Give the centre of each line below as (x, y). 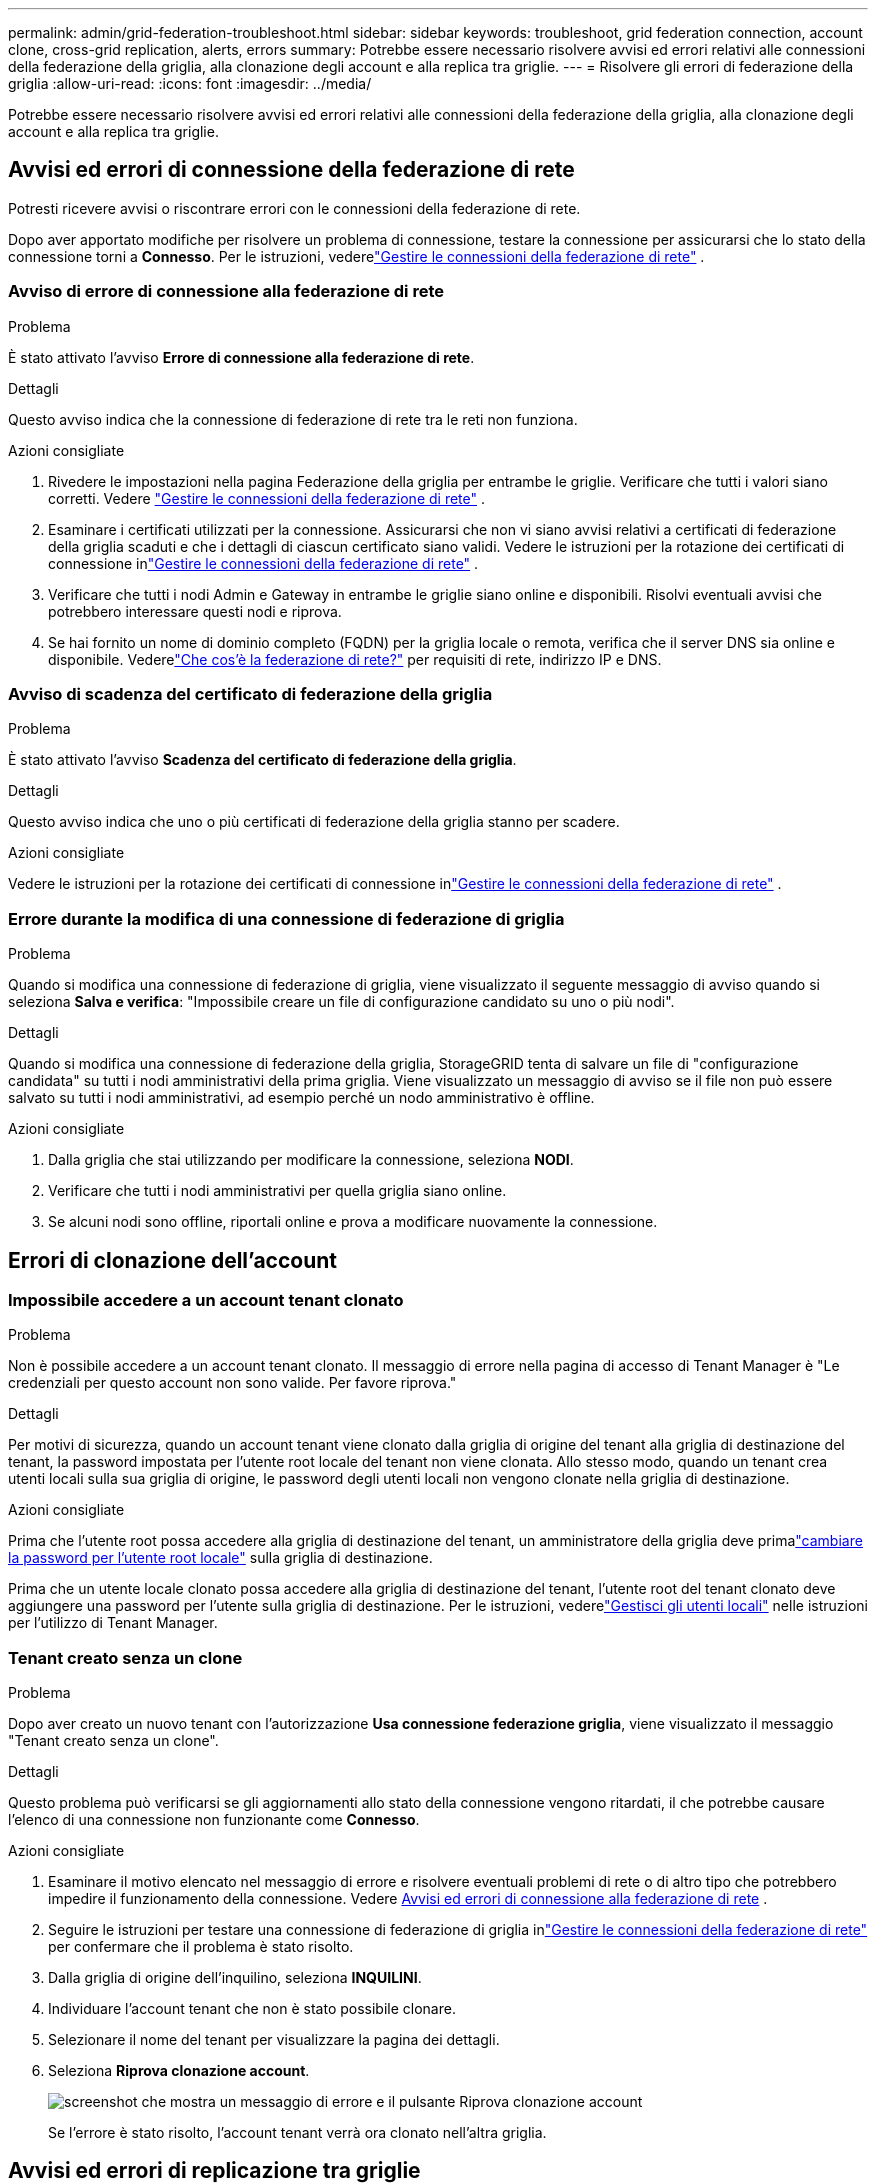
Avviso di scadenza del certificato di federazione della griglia (250, 693)
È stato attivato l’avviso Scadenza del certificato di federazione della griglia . (262, 760)
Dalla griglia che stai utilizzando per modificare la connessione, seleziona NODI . (311, 1160)
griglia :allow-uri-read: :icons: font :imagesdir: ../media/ (190, 83)
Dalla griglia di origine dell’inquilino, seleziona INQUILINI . (235, 1978)
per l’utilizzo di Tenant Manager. (113, 1623)
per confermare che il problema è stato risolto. (201, 1947)
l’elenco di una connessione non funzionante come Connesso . (214, 1820)
